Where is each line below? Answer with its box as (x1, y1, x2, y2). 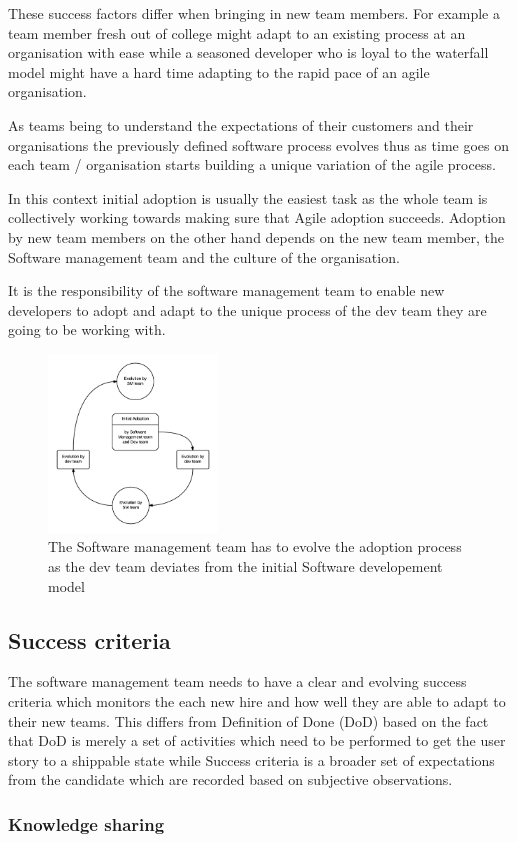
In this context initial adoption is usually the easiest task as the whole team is (8, 187, 488, 208)
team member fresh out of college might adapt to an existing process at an (8, 22, 466, 43)
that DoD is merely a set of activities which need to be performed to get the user (8, 730, 506, 751)
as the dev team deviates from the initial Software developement (48, 555, 443, 576)
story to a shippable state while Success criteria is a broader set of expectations (8, 749, 495, 770)
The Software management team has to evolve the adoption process (48, 536, 462, 557)
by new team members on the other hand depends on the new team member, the (8, 226, 505, 247)
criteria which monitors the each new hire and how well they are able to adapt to (8, 690, 506, 711)
